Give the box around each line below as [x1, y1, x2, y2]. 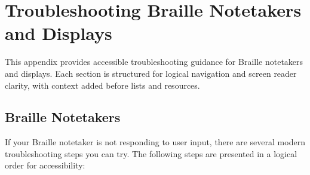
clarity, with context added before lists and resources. [5, 79, 200, 91]
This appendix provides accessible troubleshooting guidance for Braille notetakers [5, 55, 303, 68]
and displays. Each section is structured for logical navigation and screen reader [5, 67, 297, 79]
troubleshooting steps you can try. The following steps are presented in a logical [5, 147, 297, 160]
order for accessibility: [5, 159, 85, 171]
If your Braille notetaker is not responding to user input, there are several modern [5, 136, 305, 148]
